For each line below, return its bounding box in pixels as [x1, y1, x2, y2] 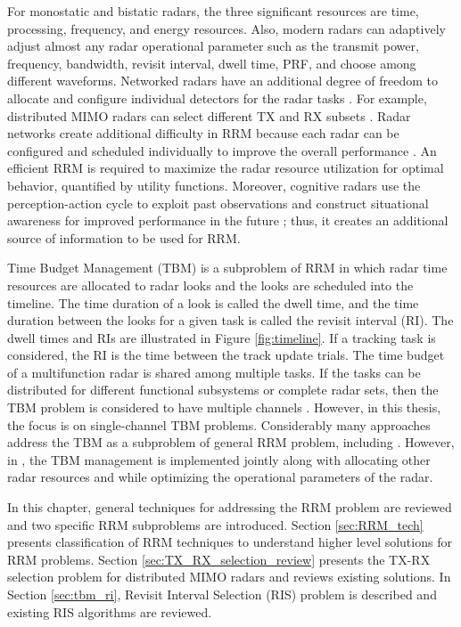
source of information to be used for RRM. [7, 228, 241, 247]
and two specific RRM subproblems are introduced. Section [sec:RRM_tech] [7, 515, 424, 533]
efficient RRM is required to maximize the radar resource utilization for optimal [7, 159, 444, 177]
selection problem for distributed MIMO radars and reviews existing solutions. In [7, 567, 451, 586]
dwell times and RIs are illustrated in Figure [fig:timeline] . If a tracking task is [7, 328, 436, 346]
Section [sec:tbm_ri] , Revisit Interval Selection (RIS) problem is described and [7, 585, 437, 603]
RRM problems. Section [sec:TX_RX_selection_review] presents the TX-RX [7, 550, 431, 568]
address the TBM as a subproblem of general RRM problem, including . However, [7, 433, 455, 452]
